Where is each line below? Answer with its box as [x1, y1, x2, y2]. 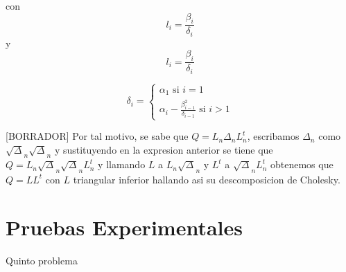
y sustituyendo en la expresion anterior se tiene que [54, 142, 273, 156]
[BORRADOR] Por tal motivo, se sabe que [6, 129, 189, 143]
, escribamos [247, 129, 300, 143]
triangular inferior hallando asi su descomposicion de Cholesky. [73, 172, 340, 186]
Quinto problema [6, 253, 78, 267]
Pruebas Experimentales [6, 212, 243, 241]
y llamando [98, 157, 146, 172]
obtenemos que [270, 157, 334, 172]
